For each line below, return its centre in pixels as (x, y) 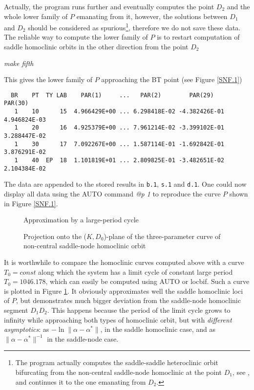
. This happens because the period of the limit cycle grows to (139, 310)
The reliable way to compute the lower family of (76, 37)
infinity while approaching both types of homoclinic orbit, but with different (118, 319)
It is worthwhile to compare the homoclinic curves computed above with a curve (124, 262)
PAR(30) (16, 103)
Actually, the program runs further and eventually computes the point (109, 6)
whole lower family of (36, 16)
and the (238, 6)
